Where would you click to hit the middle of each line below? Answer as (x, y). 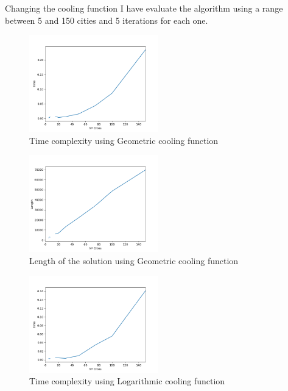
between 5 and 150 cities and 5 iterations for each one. (107, 20)
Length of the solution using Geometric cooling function (134, 260)
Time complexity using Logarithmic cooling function (127, 381)
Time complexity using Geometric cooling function (124, 140)
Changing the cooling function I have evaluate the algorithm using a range (144, 8)
